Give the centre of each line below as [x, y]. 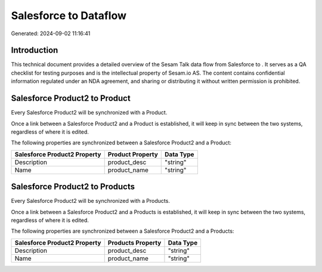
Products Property [134, 243]
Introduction [35, 50]
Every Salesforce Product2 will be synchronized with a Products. [90, 201]
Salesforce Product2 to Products [73, 187]
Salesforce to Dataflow [69, 16]
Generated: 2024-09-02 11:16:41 [51, 33]
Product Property [133, 154]
